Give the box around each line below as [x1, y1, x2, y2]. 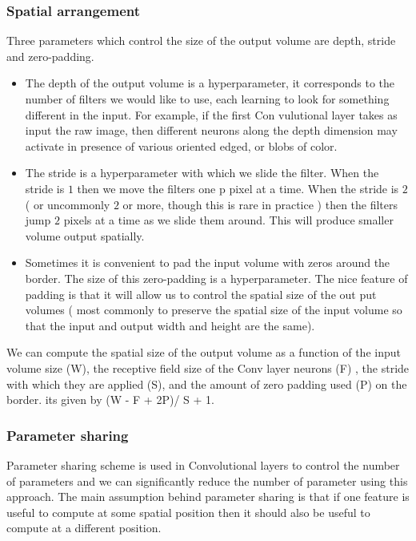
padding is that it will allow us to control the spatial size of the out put [25, 285, 377, 302]
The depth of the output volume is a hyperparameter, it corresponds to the [25, 75, 395, 91]
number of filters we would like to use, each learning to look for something [25, 91, 390, 107]
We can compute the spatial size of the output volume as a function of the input [6, 344, 401, 361]
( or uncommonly [25, 196, 110, 212]
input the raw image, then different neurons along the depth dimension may [25, 122, 398, 139]
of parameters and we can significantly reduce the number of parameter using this [6, 472, 408, 489]
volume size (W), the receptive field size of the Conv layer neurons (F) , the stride [6, 359, 410, 376]
